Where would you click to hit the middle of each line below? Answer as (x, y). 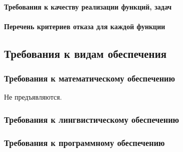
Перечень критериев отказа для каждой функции (85, 26)
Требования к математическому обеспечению (89, 78)
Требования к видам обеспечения (85, 53)
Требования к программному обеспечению (84, 142)
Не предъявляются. (33, 97)
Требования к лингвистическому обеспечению (92, 119)
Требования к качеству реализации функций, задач (88, 6)
